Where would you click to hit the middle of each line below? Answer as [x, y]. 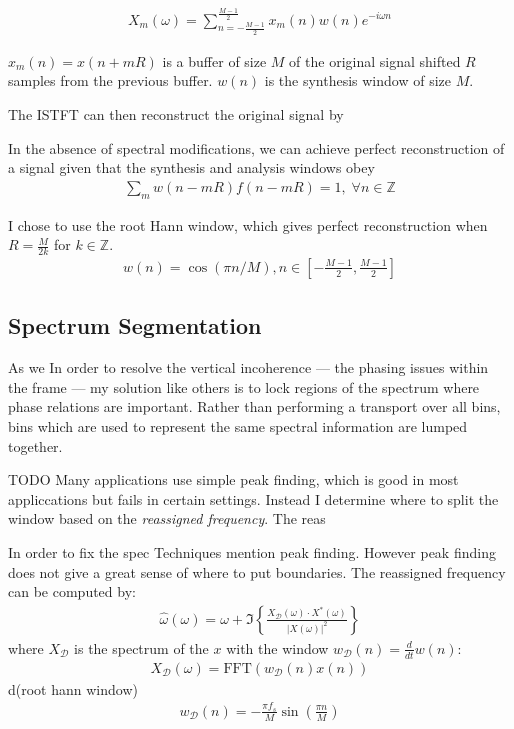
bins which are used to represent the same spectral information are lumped [238, 425]
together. [35, 445]
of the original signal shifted [375, 60]
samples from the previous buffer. [110, 80]
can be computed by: [72, 591]
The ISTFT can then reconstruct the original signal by [176, 113]
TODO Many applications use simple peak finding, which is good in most [233, 479]
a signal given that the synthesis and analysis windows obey [191, 167]
